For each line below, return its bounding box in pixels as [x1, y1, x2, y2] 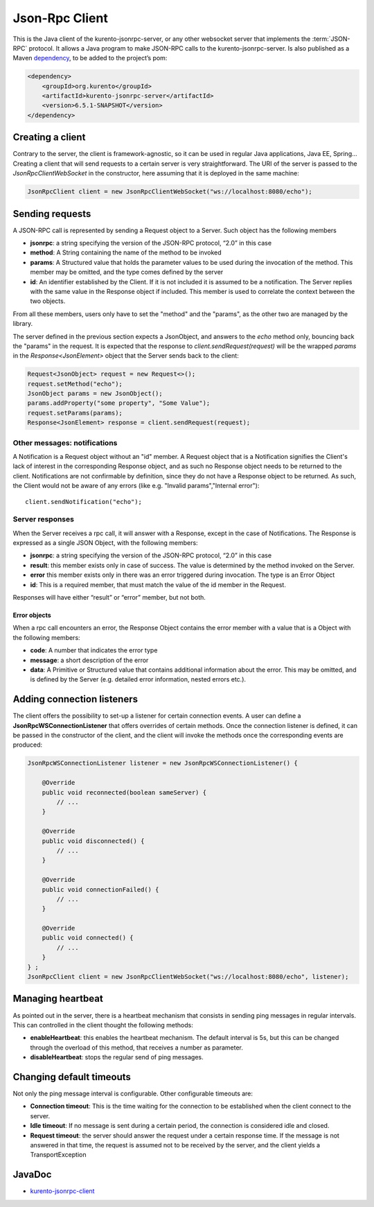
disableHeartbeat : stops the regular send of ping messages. [30, 1053, 204, 1061]
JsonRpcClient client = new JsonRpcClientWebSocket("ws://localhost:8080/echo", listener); [27, 973, 349, 981]
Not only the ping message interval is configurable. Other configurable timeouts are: [12, 1089, 253, 1098]
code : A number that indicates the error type [30, 646, 158, 654]
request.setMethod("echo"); [27, 380, 123, 388]
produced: [12, 740, 43, 749]
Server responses [12, 514, 74, 524]
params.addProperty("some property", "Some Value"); [27, 399, 211, 407]
